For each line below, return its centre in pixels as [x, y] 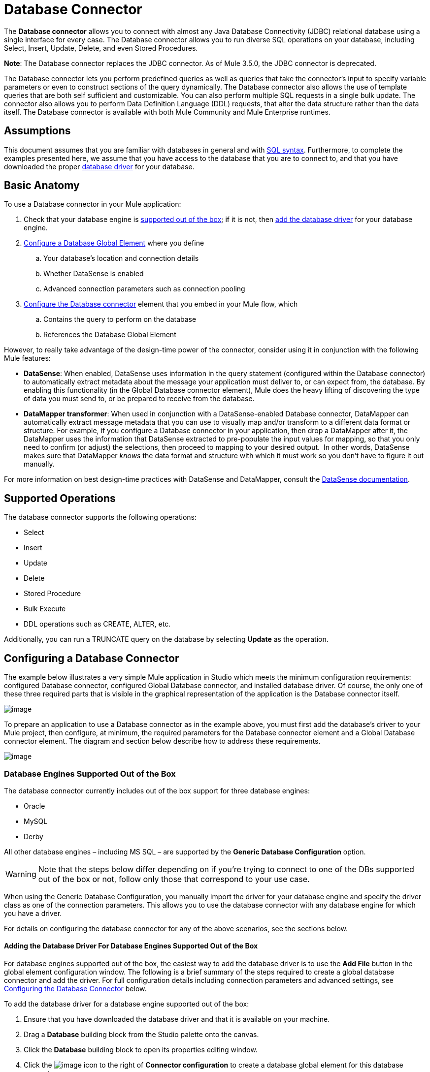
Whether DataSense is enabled [94, 274]
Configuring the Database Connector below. [75, 989]
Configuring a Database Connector [92, 658]
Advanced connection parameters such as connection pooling [144, 289]
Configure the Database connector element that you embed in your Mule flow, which [161, 304]
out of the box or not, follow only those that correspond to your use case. [174, 879]
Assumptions [37, 131]
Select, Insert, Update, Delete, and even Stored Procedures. [101, 48]
